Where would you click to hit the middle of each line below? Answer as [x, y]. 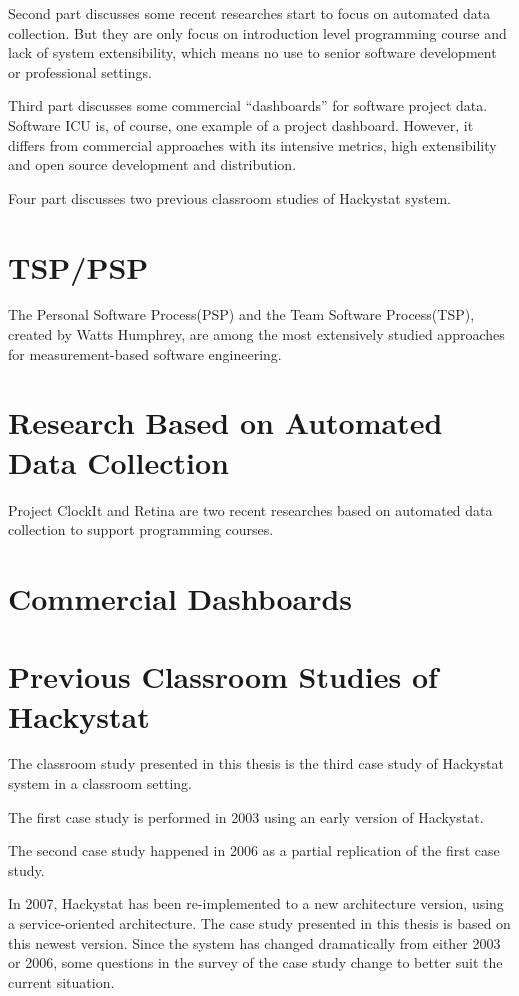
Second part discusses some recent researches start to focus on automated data [249, 13]
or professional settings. [80, 71]
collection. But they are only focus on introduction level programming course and [257, 32]
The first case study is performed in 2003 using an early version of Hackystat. [246, 816]
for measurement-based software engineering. [145, 353]
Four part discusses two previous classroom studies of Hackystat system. [230, 197]
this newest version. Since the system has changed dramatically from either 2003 [254, 942]
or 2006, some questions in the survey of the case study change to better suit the [255, 962]
